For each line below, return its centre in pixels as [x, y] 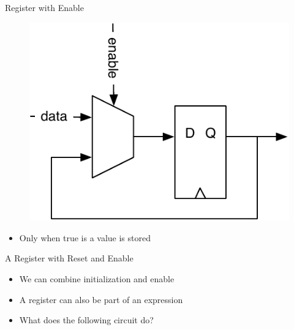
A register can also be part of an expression [101, 299]
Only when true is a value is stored [85, 237]
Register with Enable [44, 7]
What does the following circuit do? [86, 320]
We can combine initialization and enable [97, 278]
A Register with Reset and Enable [69, 258]
